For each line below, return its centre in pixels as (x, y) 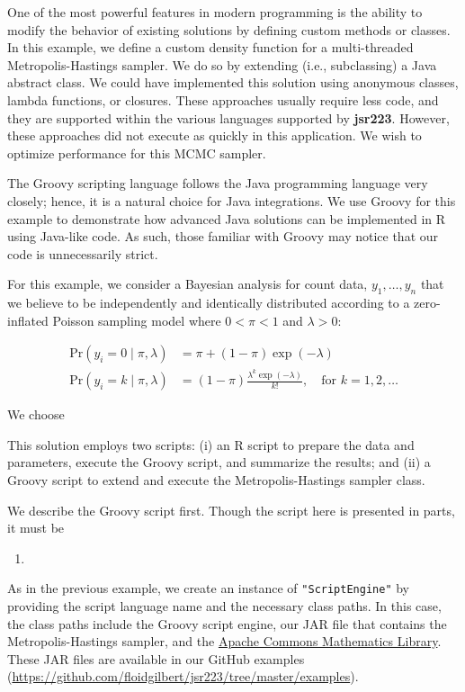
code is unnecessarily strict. (83, 253)
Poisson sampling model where (137, 320)
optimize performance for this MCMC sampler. (137, 153)
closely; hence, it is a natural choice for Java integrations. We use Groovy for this (232, 200)
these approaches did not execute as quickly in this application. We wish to (215, 135)
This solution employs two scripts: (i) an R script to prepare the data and (211, 444)
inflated (28, 320)
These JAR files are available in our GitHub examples (156, 658)
